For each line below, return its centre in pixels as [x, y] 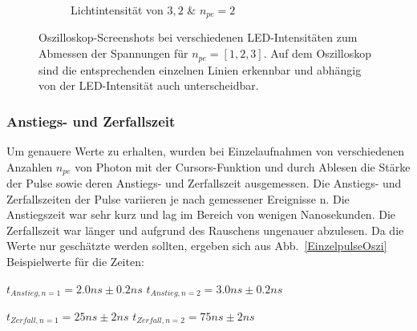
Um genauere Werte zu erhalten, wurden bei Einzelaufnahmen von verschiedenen [205, 150]
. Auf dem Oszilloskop [318, 53]
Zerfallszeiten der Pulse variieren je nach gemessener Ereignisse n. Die [178, 198]
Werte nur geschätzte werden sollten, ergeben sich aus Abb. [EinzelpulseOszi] [197, 246]
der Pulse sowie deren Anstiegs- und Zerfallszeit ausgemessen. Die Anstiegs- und [204, 182]
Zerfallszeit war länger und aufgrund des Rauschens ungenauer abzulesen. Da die [205, 230]
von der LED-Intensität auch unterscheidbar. [149, 85]
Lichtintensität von [117, 10]
